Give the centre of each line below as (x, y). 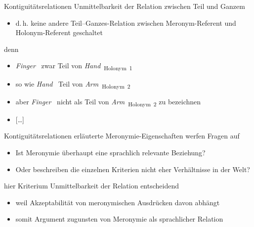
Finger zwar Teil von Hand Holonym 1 (74, 66)
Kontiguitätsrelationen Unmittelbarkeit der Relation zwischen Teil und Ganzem (125, 6)
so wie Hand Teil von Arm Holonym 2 (73, 84)
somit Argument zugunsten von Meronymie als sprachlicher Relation (119, 219)
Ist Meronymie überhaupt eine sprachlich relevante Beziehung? (110, 152)
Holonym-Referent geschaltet (59, 32)
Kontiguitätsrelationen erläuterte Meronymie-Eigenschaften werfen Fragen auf (122, 136)
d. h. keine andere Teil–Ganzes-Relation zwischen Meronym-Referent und (126, 23)
